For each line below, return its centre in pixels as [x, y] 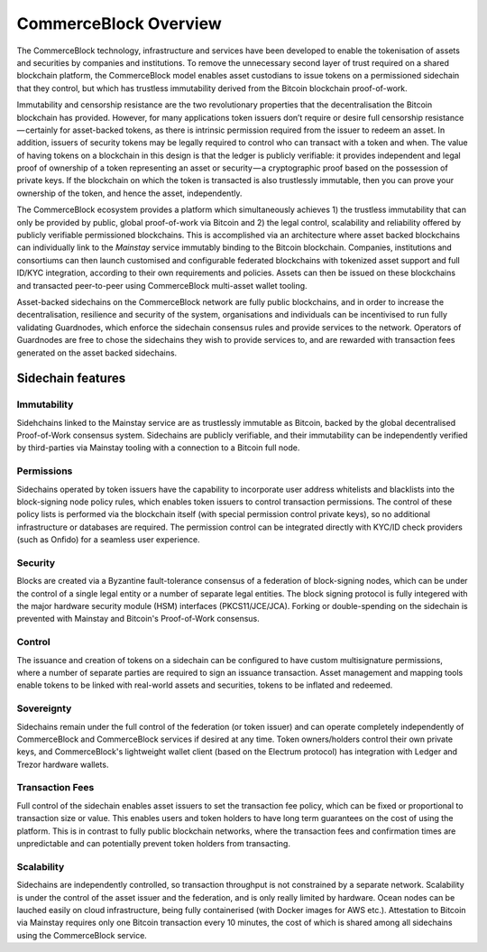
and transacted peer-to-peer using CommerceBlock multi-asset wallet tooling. [162, 285]
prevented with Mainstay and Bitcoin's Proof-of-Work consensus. [138, 619]
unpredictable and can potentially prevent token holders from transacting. [153, 844]
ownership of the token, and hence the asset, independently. [129, 193]
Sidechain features [71, 379]
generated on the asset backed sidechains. [97, 353]
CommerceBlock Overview [119, 23]
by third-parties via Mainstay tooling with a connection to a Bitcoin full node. [158, 448]
